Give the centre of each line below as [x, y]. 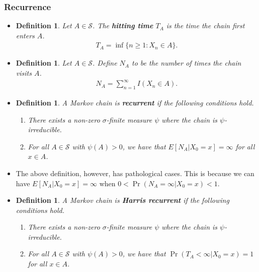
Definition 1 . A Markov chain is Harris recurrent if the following [122, 200]
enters [25, 35]
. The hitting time [123, 25]
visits [24, 73]
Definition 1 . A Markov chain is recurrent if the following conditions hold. [135, 102]
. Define [105, 63]
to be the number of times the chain [187, 63]
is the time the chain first [205, 25]
